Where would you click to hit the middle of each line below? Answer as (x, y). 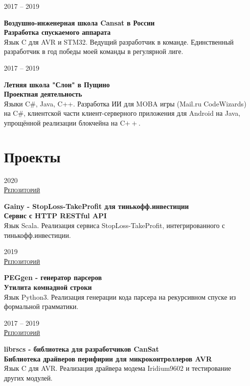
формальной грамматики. (41, 306)
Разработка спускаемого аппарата (57, 32)
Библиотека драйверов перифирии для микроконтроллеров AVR (108, 358)
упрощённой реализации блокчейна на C (65, 122)
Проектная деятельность (43, 94)
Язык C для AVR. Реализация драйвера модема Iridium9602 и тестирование (118, 368)
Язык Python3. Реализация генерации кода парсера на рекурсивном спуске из (120, 296)
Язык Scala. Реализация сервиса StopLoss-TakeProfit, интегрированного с (114, 225)
